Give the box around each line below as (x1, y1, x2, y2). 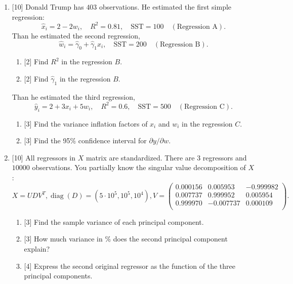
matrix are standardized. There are (86, 152, 195, 163)
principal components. (24, 270, 93, 281)
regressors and (202, 152, 247, 163)
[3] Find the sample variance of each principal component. (24, 216, 204, 227)
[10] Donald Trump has (12, 2, 84, 12)
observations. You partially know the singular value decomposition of (32, 162, 246, 173)
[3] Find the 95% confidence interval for (24, 135, 147, 146)
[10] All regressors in (12, 152, 75, 163)
